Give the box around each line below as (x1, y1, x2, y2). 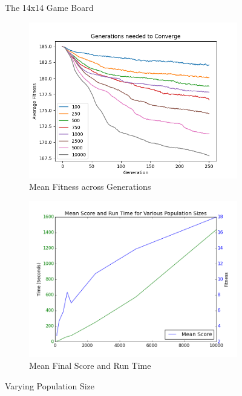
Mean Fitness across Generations (29, 180, 151, 193)
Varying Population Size (5, 379, 95, 392)
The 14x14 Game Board (5, 1, 94, 13)
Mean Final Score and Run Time (29, 359, 151, 372)
